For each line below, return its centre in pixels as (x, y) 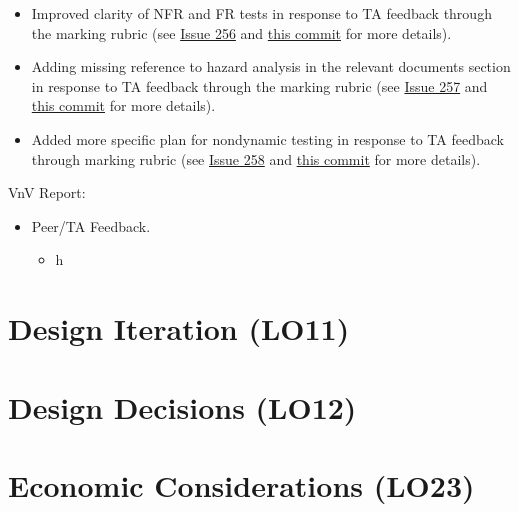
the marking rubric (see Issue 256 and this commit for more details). (241, 32)
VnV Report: (47, 192)
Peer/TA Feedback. (91, 225)
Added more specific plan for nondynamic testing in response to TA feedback (267, 138)
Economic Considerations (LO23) (241, 484)
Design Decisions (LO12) (182, 406)
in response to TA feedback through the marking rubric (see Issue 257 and (259, 85)
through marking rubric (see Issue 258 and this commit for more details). (256, 158)
